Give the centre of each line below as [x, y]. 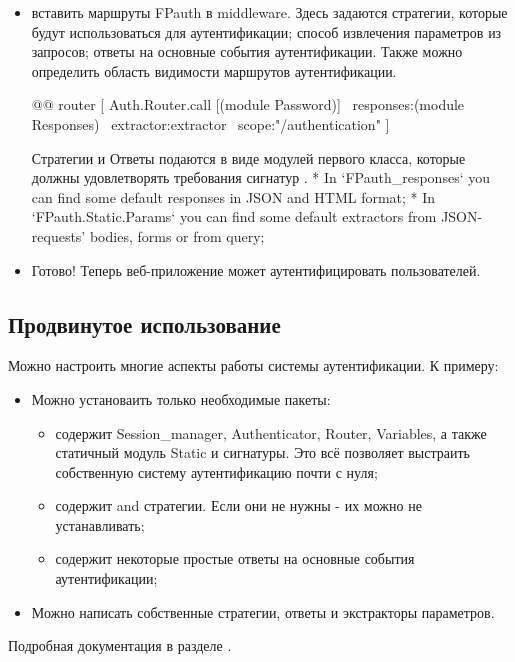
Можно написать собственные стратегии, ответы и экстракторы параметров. [263, 611]
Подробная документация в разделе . [120, 645]
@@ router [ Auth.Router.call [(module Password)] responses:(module [248, 104]
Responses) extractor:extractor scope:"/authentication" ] [210, 123]
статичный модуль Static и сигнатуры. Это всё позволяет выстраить [262, 452]
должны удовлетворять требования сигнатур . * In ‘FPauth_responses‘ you [260, 177]
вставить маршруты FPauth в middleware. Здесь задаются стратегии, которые [269, 12]
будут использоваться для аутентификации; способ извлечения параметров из [266, 31]
